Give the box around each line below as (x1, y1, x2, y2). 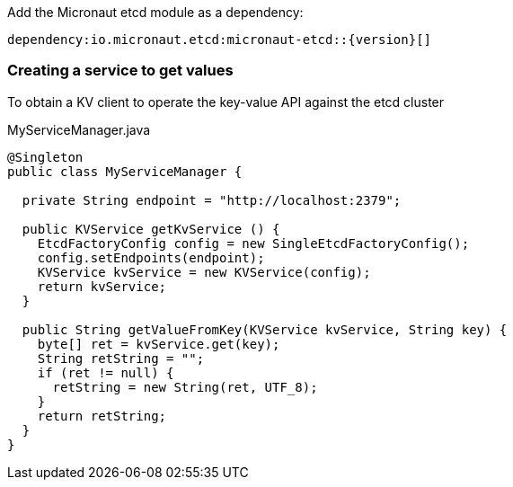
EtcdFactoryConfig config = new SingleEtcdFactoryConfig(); (37, 235, 470, 251)
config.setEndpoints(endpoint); (37, 250, 265, 265)
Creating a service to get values (7, 61, 234, 80)
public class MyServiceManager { (7, 164, 243, 179)
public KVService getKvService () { (22, 221, 280, 236)
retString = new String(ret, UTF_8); (52, 379, 318, 394)
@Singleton (7, 149, 84, 164)
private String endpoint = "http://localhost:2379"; (22, 192, 402, 208)
